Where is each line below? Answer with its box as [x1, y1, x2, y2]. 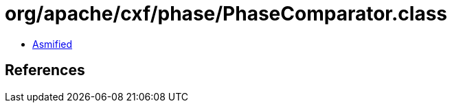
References [5, 62, 85, 79]
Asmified [32, 38, 73, 50]
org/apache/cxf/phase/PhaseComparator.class [5, 2, 448, 25]
